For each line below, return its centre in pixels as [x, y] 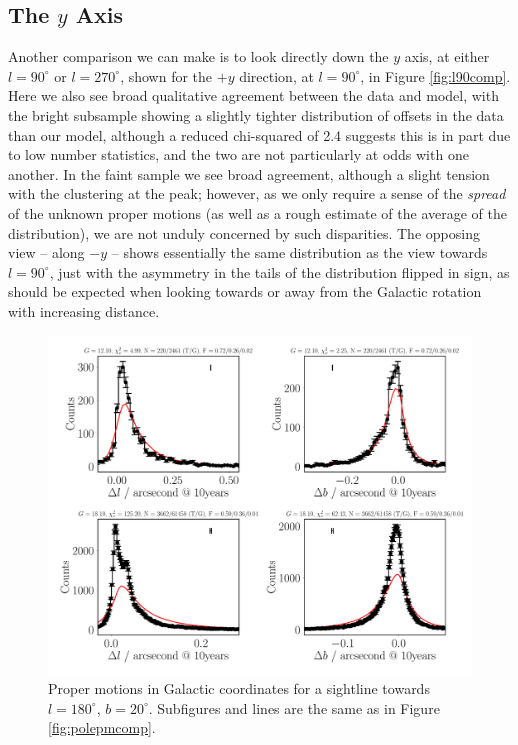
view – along [46, 252]
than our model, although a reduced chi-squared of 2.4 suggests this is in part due [259, 134]
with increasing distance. [84, 310]
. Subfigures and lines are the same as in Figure [294, 707]
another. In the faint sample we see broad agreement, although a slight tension [249, 173]
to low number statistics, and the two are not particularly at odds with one [238, 154]
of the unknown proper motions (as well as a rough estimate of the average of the [257, 212]
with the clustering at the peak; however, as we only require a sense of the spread [257, 193]
